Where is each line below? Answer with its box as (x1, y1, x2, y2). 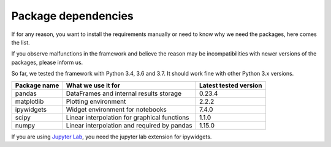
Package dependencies (11, 9, 134, 23)
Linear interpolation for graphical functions (66, 113, 189, 121)
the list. (11, 38, 30, 46)
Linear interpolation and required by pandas (66, 121, 192, 129)
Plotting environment (66, 97, 126, 106)
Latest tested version (199, 81, 263, 90)
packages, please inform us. (11, 59, 83, 66)
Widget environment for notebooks (66, 105, 167, 113)
